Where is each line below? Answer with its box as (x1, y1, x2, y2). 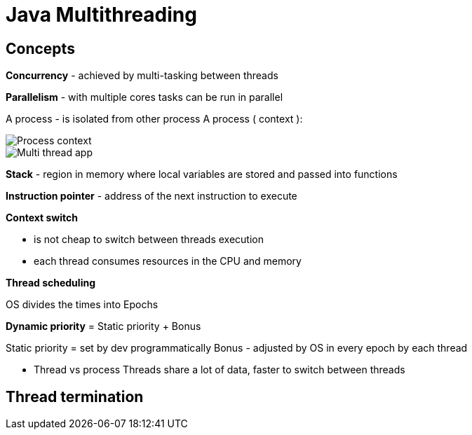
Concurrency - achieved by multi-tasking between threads (6, 69, 278, 82)
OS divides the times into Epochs (6, 298, 159, 311)
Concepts (6, 39, 75, 57)
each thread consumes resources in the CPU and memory (34, 255, 302, 268)
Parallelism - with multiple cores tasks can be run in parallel (6, 91, 283, 104)
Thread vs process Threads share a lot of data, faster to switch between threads (34, 364, 405, 376)
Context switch (6, 212, 78, 224)
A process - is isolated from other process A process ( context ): (6, 113, 303, 125)
